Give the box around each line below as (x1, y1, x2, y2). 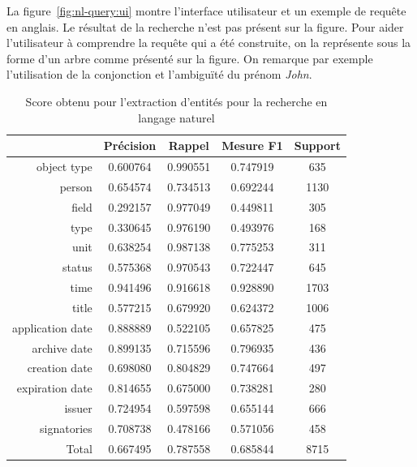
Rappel (168, 137, 209, 154)
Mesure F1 (221, 137, 283, 154)
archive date (32, 339, 92, 356)
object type (36, 158, 92, 174)
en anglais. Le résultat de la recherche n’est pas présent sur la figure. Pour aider (6, 18, 404, 35)
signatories (40, 419, 92, 436)
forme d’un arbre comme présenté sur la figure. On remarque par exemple (6, 49, 373, 66)
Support (294, 137, 341, 154)
